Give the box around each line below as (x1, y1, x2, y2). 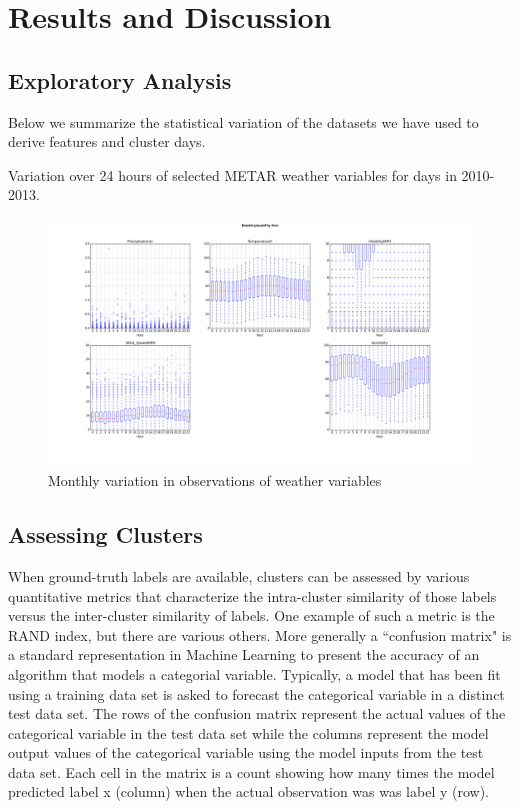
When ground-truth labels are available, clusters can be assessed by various (8, 565, 470, 586)
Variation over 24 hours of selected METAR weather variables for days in (8, 164, 457, 185)
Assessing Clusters (8, 519, 203, 550)
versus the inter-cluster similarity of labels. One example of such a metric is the (8, 605, 495, 626)
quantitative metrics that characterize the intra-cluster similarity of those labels (8, 585, 497, 606)
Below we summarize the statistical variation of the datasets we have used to (8, 111, 479, 132)
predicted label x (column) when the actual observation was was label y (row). (8, 781, 489, 802)
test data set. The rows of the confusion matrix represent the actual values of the (8, 703, 506, 724)
